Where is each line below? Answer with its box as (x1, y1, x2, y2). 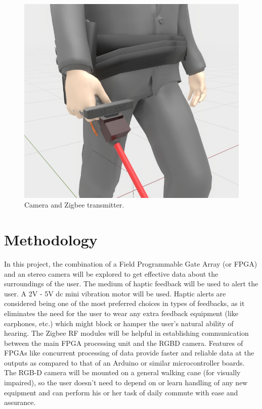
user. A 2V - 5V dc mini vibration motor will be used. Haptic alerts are (4, 288, 226, 298)
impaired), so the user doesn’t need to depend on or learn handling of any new (4, 377, 248, 388)
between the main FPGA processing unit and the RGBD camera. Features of (4, 337, 243, 348)
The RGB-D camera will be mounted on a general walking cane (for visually (4, 367, 241, 378)
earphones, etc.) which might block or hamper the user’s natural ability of (4, 318, 234, 328)
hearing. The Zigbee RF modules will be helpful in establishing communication (4, 328, 249, 338)
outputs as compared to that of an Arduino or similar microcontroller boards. (4, 357, 245, 368)
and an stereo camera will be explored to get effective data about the (4, 268, 219, 279)
